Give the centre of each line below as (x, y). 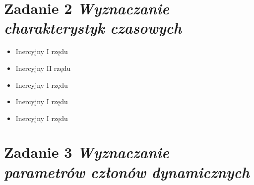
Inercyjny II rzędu (43, 68)
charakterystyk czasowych (93, 28)
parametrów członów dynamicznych (127, 172)
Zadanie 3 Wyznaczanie (87, 152)
